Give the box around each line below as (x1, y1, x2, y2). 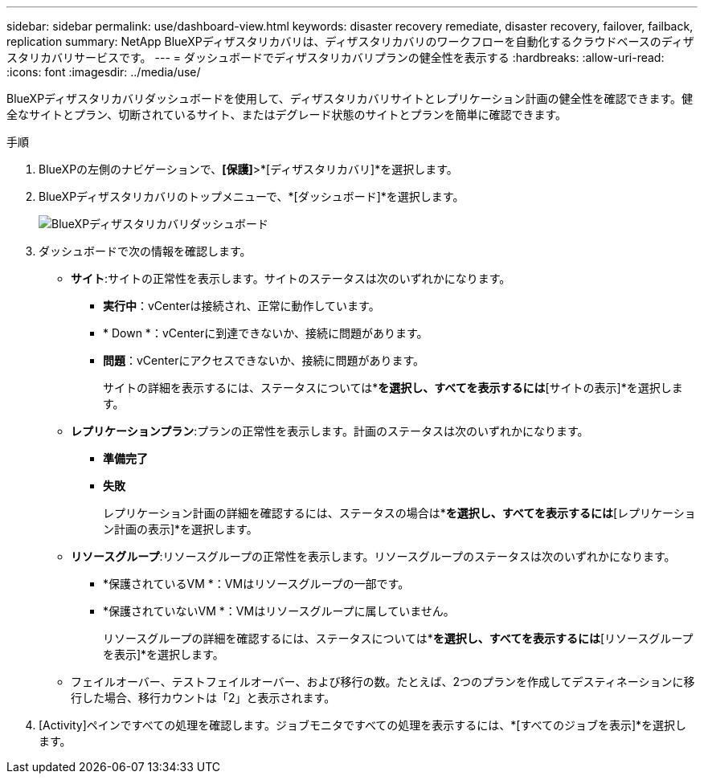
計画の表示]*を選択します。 (113, 522, 258, 536)
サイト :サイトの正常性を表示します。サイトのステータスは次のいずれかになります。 (71, 272, 511, 285)
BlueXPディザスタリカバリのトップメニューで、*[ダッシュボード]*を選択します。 (39, 190, 465, 203)
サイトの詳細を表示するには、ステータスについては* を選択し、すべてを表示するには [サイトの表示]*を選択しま (103, 381, 683, 394)
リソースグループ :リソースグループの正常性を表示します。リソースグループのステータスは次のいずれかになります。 (71, 549, 676, 563)
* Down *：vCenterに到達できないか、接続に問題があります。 (103, 326, 428, 340)
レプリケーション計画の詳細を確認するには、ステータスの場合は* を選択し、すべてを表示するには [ (103, 506, 618, 520)
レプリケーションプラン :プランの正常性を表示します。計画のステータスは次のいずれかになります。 (71, 424, 589, 438)
